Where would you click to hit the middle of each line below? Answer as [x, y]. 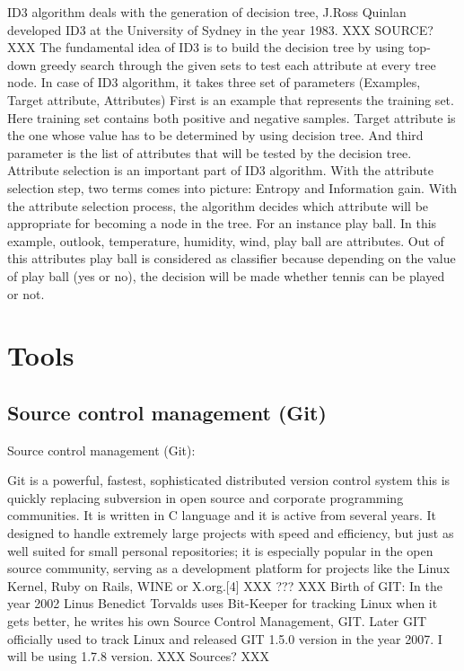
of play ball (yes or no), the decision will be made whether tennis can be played [226, 275]
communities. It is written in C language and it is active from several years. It [222, 515]
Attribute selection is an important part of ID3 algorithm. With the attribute [221, 170]
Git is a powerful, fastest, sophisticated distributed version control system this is [229, 480]
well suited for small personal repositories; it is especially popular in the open [220, 550]
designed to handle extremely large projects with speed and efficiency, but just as [231, 533]
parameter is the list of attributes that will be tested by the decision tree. [210, 152]
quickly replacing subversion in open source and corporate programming [206, 497]
